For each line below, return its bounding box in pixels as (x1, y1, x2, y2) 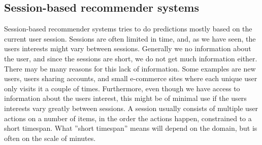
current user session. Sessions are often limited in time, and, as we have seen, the (4, 33, 256, 44)
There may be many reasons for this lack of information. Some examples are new (4, 63, 256, 74)
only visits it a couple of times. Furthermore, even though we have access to (4, 83, 240, 93)
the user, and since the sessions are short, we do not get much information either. (4, 53, 257, 63)
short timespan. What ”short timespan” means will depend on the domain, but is (4, 123, 257, 133)
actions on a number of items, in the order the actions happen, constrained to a (4, 113, 252, 123)
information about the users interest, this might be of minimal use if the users (4, 93, 247, 103)
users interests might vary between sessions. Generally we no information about (4, 43, 251, 54)
